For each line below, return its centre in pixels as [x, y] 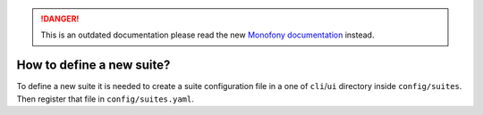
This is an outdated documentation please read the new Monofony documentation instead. [208, 35]
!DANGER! [60, 19]
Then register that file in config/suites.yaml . [105, 99]
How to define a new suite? [93, 66]
